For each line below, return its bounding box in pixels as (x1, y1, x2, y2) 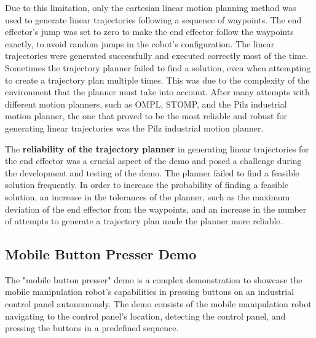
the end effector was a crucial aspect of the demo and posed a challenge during (5, 154, 302, 167)
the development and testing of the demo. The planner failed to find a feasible (5, 166, 299, 179)
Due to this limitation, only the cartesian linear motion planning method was (5, 1, 296, 14)
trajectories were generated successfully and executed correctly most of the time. (5, 49, 308, 62)
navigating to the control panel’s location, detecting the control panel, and (5, 309, 286, 322)
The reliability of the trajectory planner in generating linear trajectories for (5, 142, 309, 155)
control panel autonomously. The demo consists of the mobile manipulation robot (5, 297, 312, 310)
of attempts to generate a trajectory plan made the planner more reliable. (5, 214, 283, 227)
